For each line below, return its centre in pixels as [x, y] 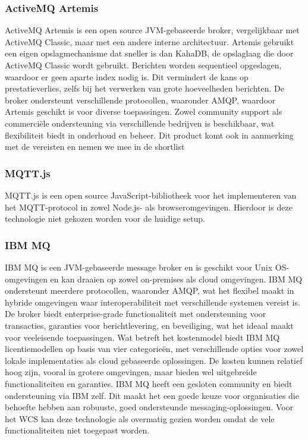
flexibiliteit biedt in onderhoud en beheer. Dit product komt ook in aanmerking [149, 135]
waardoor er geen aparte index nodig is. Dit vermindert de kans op [127, 76]
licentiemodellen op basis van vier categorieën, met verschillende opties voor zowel [154, 349]
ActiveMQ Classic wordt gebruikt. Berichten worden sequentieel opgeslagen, [143, 65]
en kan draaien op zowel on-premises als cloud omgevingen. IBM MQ [176, 279]
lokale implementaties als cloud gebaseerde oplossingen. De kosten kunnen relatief [154, 360]
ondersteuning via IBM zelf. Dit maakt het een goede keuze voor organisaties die [152, 395]
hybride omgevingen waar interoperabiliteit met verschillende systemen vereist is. [153, 302]
